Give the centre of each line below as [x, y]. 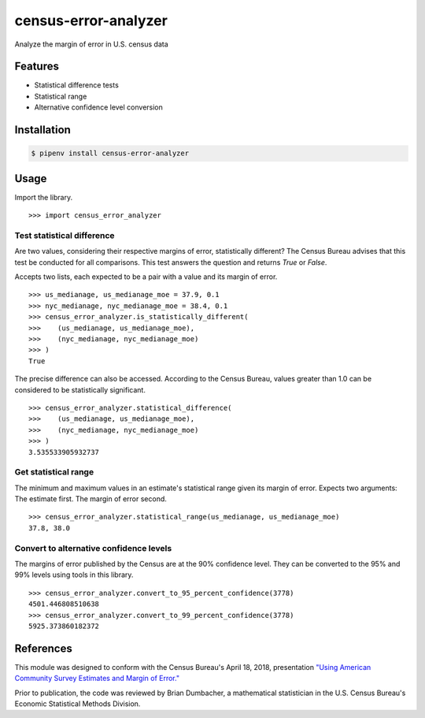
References [43, 648]
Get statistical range [54, 472]
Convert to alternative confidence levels [93, 548]
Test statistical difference [65, 235]
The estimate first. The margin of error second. [91, 499]
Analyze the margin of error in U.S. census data [91, 44]
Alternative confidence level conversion [98, 107]
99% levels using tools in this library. [74, 575]
